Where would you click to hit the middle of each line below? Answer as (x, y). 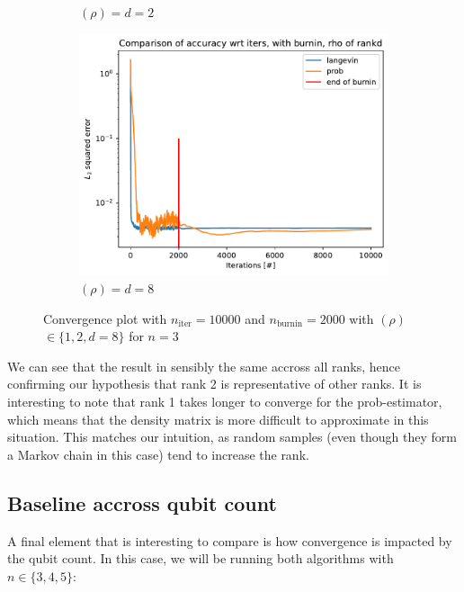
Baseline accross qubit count (142, 502)
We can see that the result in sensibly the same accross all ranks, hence (204, 366)
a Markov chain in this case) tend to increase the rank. (158, 454)
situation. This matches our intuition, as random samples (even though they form (232, 437)
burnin (290, 324)
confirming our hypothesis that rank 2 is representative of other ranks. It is (214, 384)
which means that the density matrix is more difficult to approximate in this (218, 419)
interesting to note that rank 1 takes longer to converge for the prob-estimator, (225, 402)
